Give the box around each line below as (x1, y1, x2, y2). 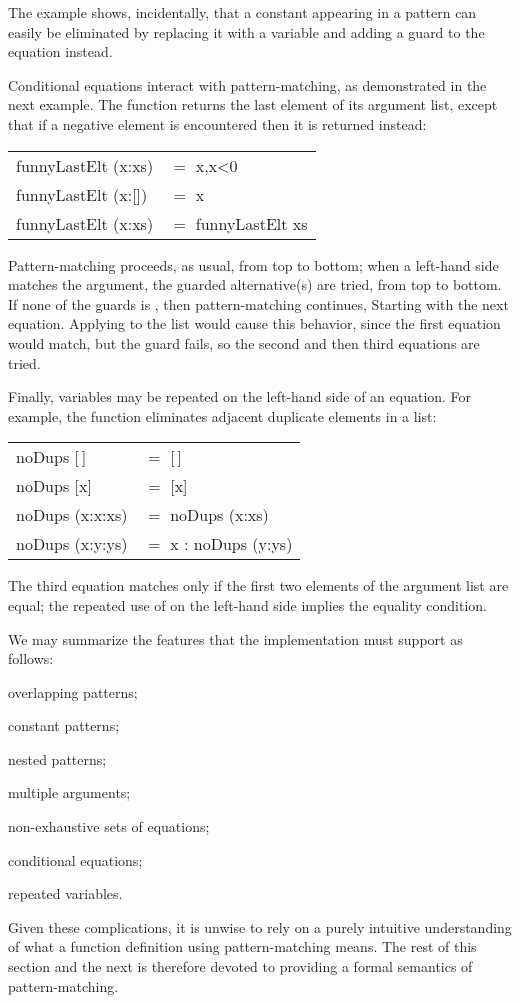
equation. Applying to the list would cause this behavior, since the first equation (8, 313, 501, 334)
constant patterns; (8, 715, 120, 736)
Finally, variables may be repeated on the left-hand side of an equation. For (8, 386, 472, 407)
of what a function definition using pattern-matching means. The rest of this (8, 936, 477, 957)
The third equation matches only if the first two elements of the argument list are (8, 575, 509, 596)
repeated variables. (8, 883, 123, 904)
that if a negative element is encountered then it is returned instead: (8, 113, 427, 134)
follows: (8, 648, 54, 669)
